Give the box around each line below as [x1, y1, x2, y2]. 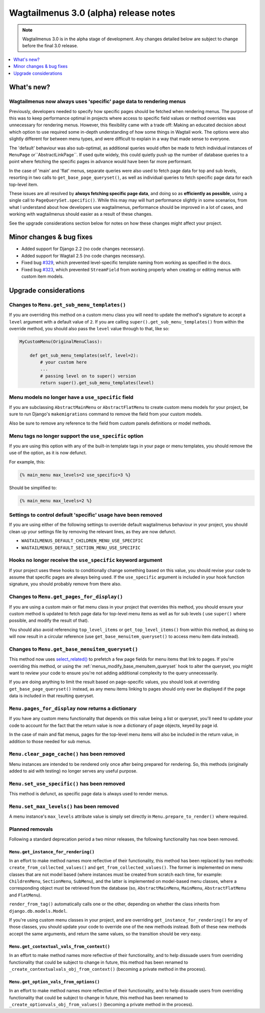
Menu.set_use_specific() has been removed [9, 780, 125, 787]
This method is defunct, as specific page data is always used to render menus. [9, 791, 169, 797]
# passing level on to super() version [40, 373, 136, 378]
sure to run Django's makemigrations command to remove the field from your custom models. [9, 411, 203, 417]
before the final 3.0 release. [22, 43, 79, 49]
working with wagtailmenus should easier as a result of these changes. [9, 211, 153, 217]
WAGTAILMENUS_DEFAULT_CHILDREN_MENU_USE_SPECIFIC [21, 538, 143, 544]
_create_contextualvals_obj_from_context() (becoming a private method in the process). [9, 966, 207, 972]
